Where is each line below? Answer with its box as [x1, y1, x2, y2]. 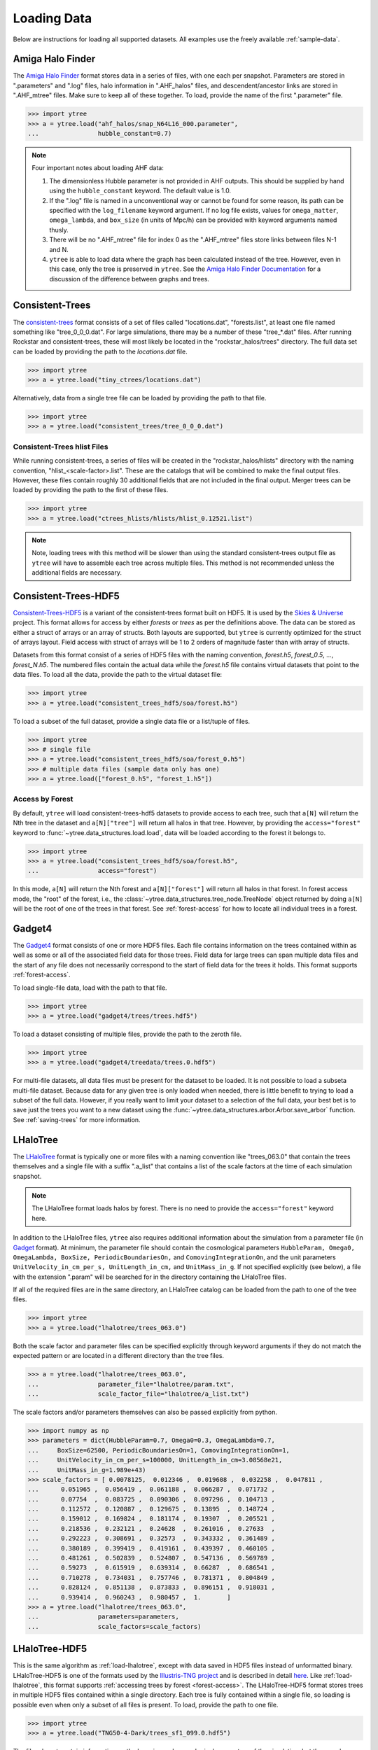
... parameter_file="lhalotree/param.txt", [27, 1380, 234, 1388]
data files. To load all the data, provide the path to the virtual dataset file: [13, 671, 223, 679]
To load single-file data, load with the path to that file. [13, 983, 167, 992]
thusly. [49, 225, 69, 234]
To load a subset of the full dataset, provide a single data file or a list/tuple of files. [13, 717, 251, 725]
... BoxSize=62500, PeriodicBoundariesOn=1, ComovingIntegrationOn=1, [27, 1446, 290, 1454]
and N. [49, 245, 69, 253]
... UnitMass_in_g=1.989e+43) [27, 1466, 146, 1473]
